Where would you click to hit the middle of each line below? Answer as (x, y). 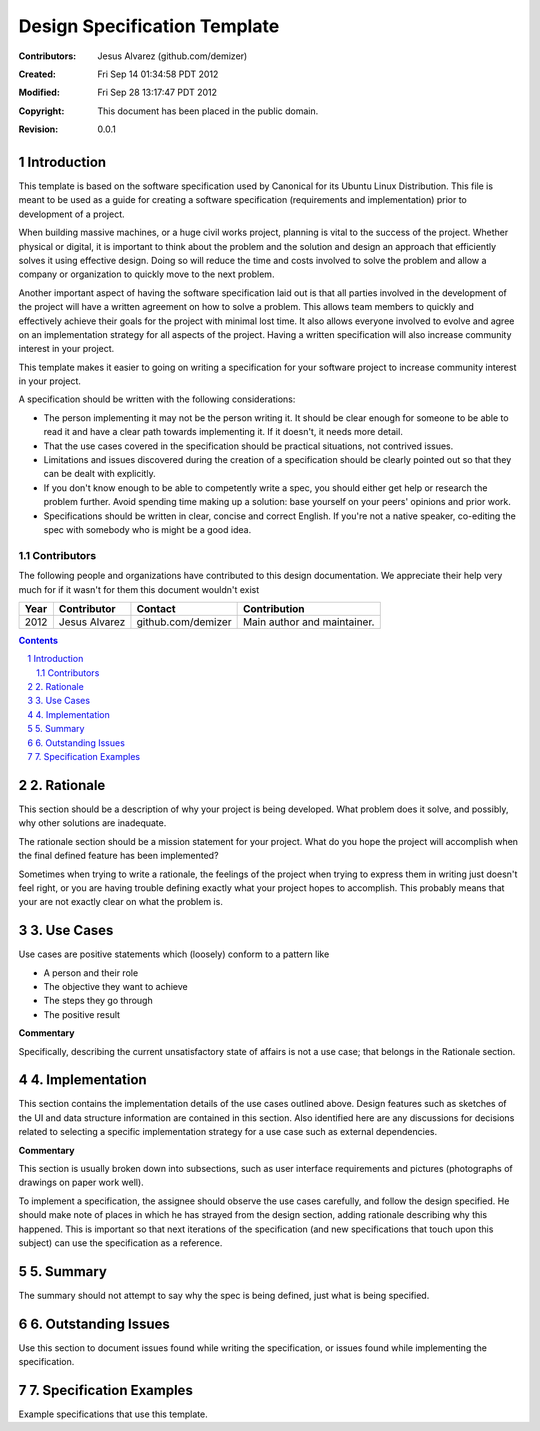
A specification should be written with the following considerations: (157, 399)
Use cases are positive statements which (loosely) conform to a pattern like (174, 954)
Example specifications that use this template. (113, 1414)
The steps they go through (98, 1001)
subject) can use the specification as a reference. (120, 1242)
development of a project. (71, 214)
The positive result (81, 1014)
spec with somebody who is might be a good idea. (147, 529)
